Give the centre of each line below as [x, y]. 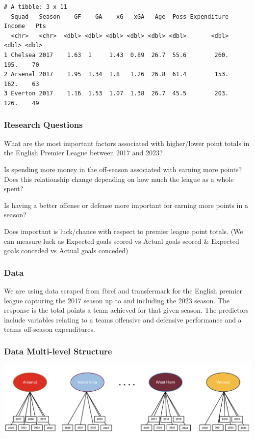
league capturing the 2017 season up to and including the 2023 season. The [117, 300]
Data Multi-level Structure [58, 351]
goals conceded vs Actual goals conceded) [66, 250]
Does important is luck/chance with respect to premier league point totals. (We [124, 231]
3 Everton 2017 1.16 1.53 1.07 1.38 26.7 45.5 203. [116, 94]
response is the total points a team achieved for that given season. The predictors [126, 310]
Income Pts [25, 26]
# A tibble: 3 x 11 [36, 7]
